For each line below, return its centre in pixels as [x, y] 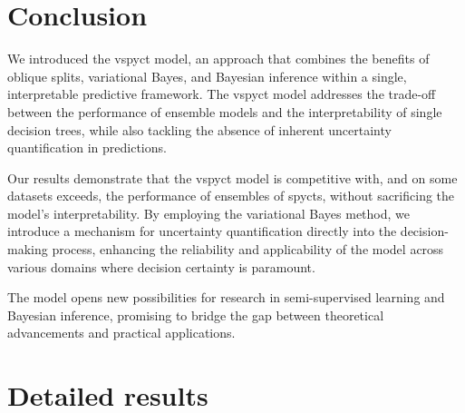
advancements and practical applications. [121, 333]
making [28, 249]
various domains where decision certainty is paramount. [161, 266]
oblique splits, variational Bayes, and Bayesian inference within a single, [207, 76]
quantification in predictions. [87, 147]
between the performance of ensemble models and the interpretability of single [225, 111]
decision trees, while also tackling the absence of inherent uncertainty [199, 129]
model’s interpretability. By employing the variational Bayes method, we [208, 213]
